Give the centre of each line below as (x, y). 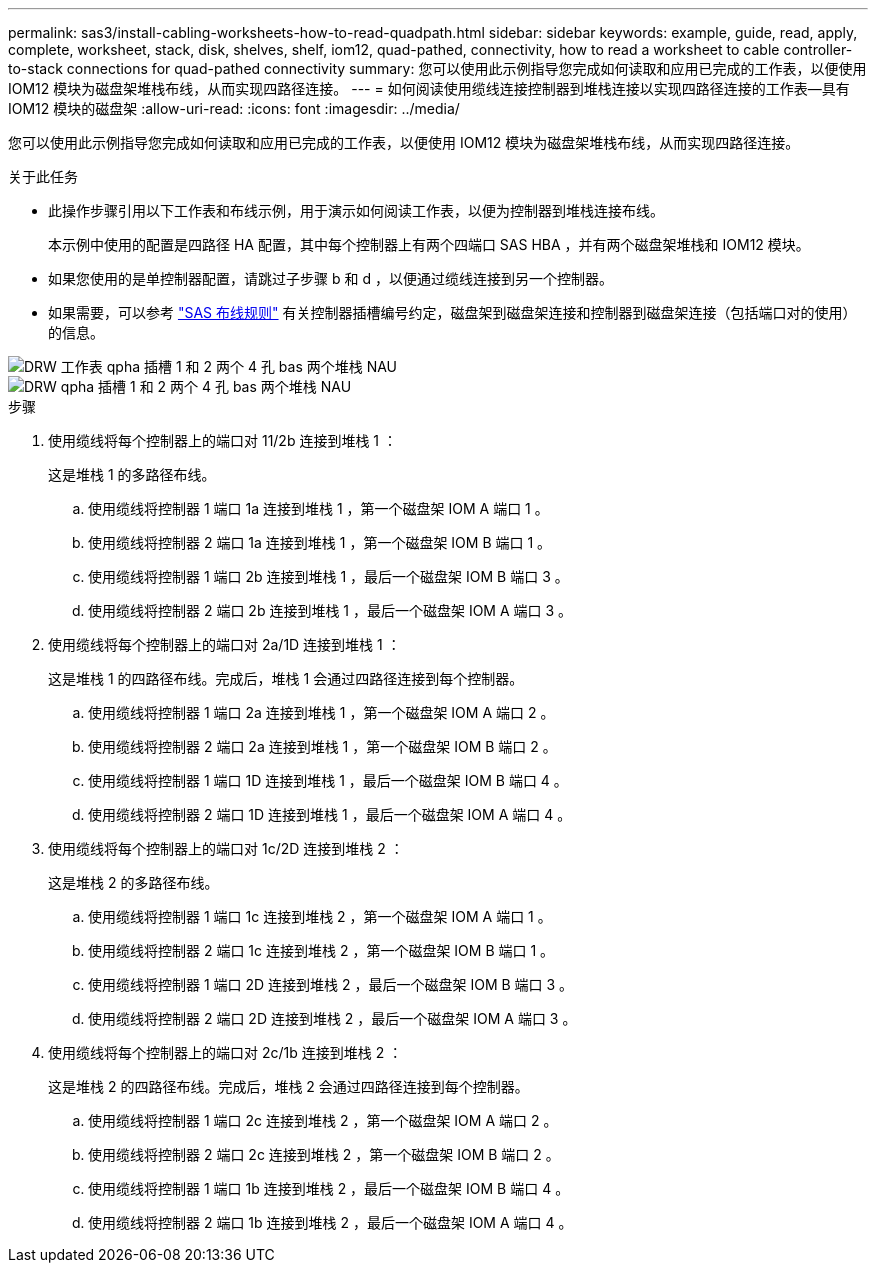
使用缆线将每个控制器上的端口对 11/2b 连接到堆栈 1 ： (222, 440)
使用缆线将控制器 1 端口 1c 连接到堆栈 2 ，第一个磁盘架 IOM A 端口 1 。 (320, 916)
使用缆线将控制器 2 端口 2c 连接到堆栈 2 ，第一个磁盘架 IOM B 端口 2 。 (324, 1154)
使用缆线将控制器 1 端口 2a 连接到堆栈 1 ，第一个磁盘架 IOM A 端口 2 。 (321, 712)
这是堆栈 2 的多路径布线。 (133, 882)
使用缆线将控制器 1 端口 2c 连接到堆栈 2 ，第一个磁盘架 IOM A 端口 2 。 (323, 1120)
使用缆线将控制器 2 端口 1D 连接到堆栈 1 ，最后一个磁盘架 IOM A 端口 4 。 (330, 814)
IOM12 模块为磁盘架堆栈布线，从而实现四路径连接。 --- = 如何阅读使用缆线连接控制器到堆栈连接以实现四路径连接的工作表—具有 (429, 88)
